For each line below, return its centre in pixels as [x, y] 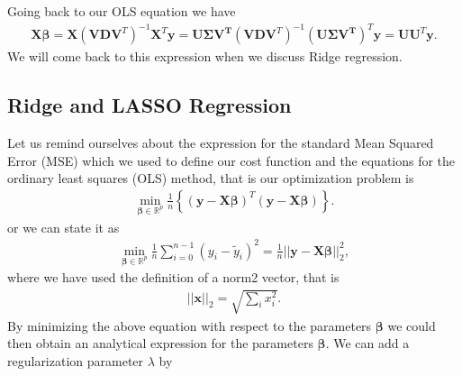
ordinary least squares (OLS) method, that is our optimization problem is [211, 178]
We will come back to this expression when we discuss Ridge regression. [205, 56]
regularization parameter [76, 360]
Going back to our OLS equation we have [122, 11]
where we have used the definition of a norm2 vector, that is [173, 277]
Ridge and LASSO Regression [149, 105]
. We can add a [367, 343]
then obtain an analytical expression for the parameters [160, 343]
